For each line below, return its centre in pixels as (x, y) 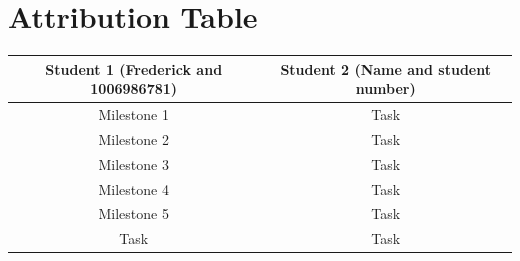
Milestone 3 (133, 163)
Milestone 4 (133, 188)
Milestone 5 (133, 213)
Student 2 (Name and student (385, 68)
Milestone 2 (133, 138)
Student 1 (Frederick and (134, 68)
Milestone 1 (133, 114)
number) (385, 88)
